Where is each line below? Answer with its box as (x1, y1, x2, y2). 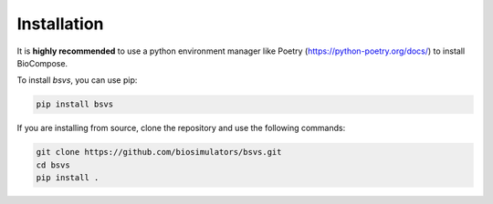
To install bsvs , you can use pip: (16, 75, 138, 86)
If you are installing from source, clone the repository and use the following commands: (16, 123, 346, 134)
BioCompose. (16, 57, 68, 68)
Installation (16, 14, 104, 34)
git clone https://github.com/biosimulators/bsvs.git (36, 147, 282, 158)
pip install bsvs (36, 99, 114, 109)
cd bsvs (36, 159, 70, 170)
